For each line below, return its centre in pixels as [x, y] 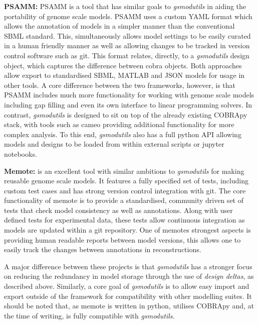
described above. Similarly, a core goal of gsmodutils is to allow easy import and [127, 286]
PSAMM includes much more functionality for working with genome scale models [129, 95]
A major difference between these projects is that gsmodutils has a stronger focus [128, 266]
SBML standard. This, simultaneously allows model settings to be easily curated [127, 35]
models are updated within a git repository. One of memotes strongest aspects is [127, 230]
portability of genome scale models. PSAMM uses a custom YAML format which [128, 16]
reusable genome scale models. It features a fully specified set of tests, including [126, 181]
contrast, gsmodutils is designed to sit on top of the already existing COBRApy [126, 114]
